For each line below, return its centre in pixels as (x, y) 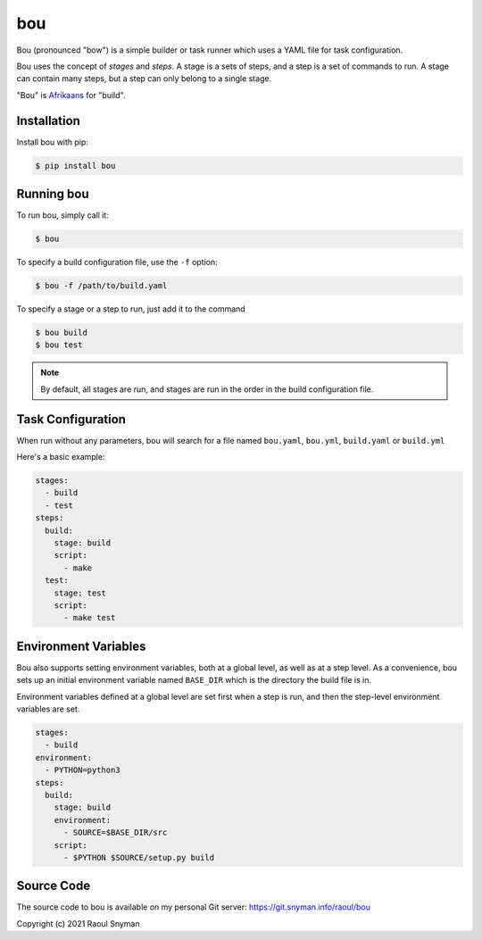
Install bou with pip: (53, 142)
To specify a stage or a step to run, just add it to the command (131, 309)
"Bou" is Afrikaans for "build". (71, 95)
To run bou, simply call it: (62, 215)
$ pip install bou (75, 166)
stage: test (80, 593)
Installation (48, 121)
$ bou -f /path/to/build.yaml (101, 286)
